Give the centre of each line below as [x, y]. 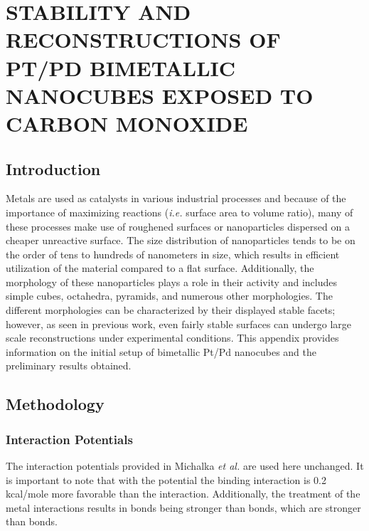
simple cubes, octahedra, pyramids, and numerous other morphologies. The [169, 296]
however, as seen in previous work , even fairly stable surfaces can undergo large [179, 324]
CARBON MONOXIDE [127, 123]
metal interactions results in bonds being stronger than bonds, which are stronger [183, 507]
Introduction [53, 168]
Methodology [55, 404]
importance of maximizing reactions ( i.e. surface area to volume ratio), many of [180, 212]
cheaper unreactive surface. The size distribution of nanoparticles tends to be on [181, 240]
